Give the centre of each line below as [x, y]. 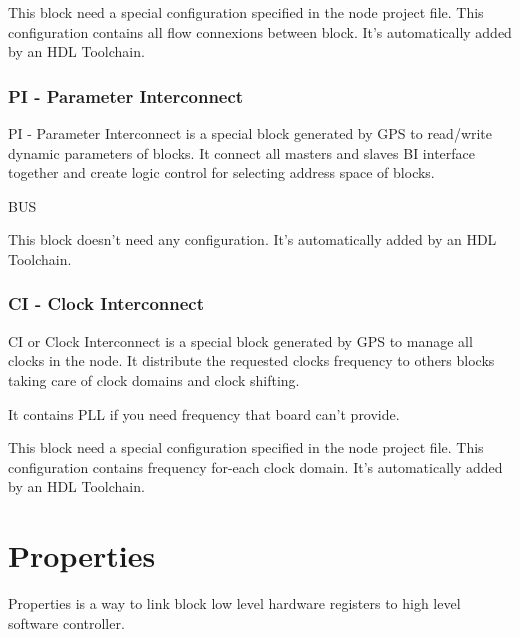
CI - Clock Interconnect [106, 303]
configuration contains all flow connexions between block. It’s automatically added [260, 31]
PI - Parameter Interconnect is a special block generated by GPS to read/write [250, 133]
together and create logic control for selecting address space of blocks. [221, 172]
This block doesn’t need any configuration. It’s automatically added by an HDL [252, 239]
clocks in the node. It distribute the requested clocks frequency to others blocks [251, 360]
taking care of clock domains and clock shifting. [154, 379]
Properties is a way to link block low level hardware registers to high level [234, 603]
